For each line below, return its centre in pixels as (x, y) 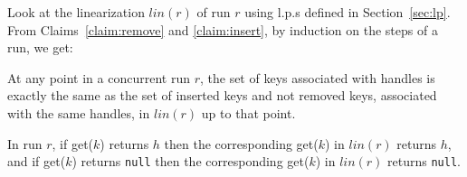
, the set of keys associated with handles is (317, 77)
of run (214, 12)
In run (25, 143)
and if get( (37, 161)
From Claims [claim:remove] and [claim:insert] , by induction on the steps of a (223, 29)
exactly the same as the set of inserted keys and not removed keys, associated (222, 95)
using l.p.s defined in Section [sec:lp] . (348, 12)
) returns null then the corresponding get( (191, 161)
